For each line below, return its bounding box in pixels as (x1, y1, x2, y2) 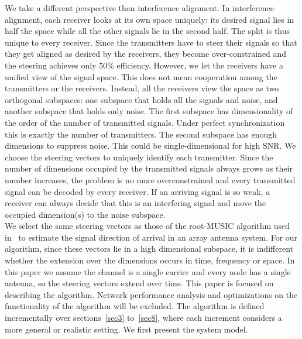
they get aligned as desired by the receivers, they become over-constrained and (5, 47, 287, 60)
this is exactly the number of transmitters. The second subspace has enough (5, 128, 277, 140)
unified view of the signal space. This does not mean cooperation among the (5, 70, 277, 83)
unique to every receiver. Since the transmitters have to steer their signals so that (5, 36, 297, 48)
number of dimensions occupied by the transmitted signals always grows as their (5, 162, 293, 174)
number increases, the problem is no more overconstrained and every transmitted (5, 173, 296, 186)
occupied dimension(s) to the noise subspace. (5, 208, 166, 220)
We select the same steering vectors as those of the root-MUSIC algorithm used (5, 220, 290, 232)
